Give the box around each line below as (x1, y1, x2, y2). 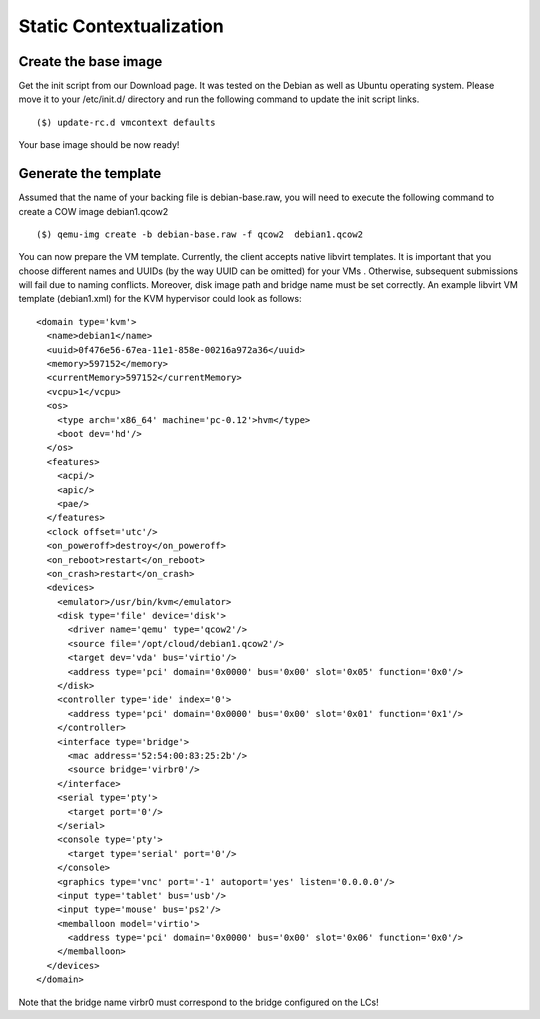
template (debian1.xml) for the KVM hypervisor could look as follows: (18, 293, 302, 305)
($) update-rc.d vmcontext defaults (36, 116, 216, 128)
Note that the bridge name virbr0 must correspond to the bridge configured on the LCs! (18, 996, 379, 1008)
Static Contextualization (18, 15, 224, 37)
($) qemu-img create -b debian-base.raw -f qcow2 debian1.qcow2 (36, 228, 364, 240)
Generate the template (18, 165, 162, 182)
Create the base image (18, 53, 163, 70)
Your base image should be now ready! (18, 139, 180, 151)
